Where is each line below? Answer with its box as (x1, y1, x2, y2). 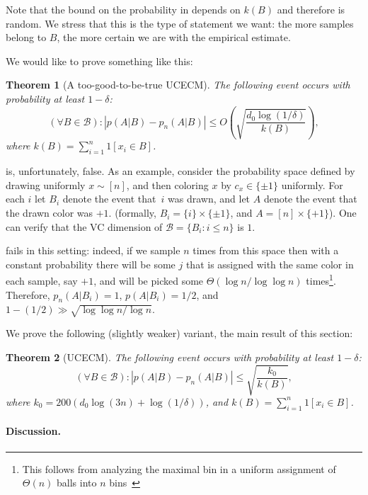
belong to (6, 30, 47, 45)
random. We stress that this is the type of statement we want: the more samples (6, 16, 354, 30)
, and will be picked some (93, 273, 204, 288)
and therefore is (277, 2, 345, 16)
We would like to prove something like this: (6, 53, 193, 68)
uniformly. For (281, 177, 343, 192)
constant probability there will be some (6, 256, 176, 271)
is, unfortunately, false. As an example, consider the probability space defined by (6, 164, 355, 178)
